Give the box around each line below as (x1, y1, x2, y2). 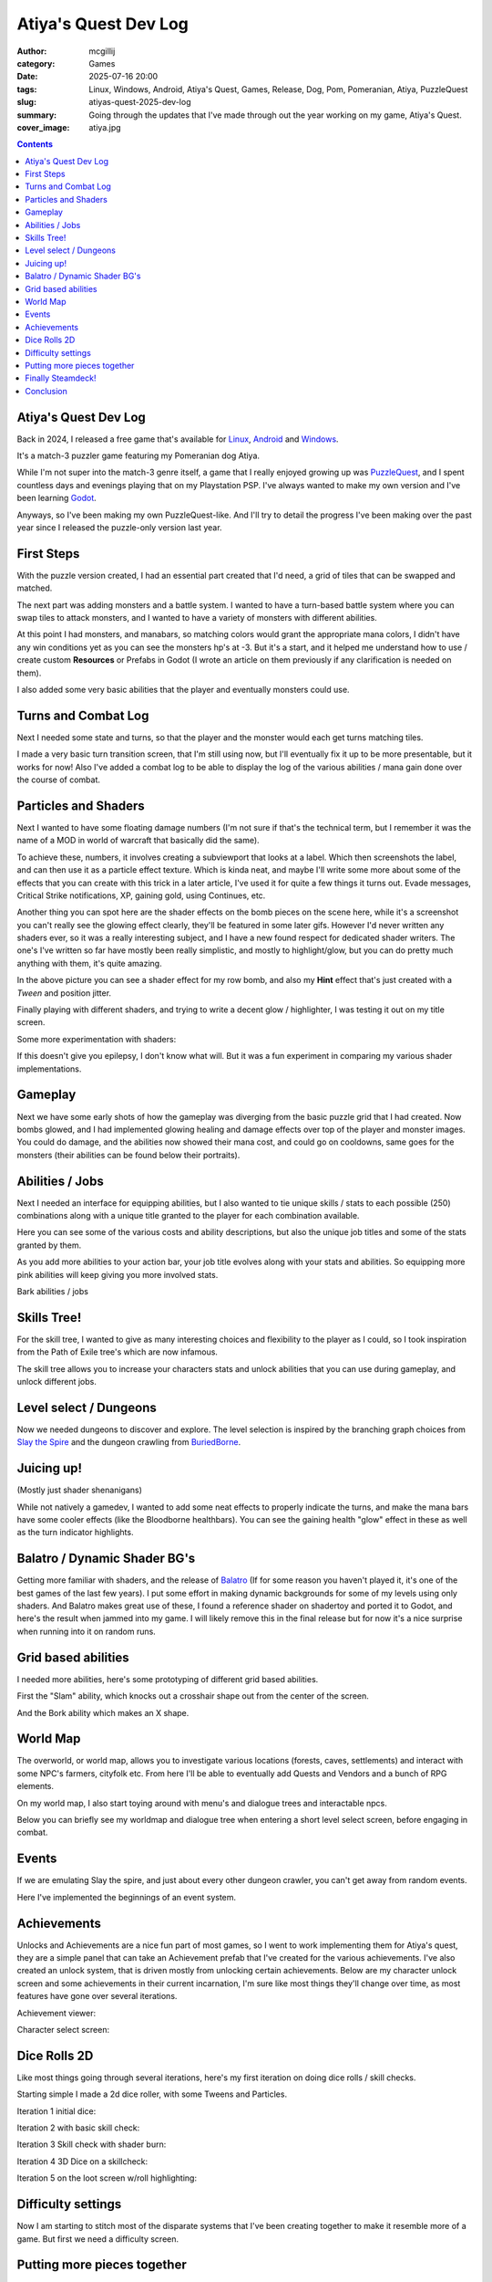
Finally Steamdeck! (25, 372, 97, 383)
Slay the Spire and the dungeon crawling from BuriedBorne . (16, 1437, 241, 1448)
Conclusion (25, 385, 68, 396)
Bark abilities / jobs (16, 1285, 88, 1296)
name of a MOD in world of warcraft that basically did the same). (16, 835, 260, 846)
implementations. (16, 1063, 82, 1074)
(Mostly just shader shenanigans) (16, 1484, 143, 1496)
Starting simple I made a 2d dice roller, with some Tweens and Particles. (16, 2088, 287, 2099)
